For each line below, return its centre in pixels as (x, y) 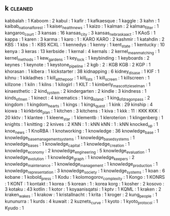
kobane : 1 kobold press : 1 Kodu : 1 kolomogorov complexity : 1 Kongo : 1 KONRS (85, 178)
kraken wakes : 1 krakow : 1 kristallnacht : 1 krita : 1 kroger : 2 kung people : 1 (81, 195)
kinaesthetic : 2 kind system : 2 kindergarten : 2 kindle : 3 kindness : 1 (76, 91)
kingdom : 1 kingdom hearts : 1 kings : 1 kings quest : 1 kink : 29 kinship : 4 (79, 105)
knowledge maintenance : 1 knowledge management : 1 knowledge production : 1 (81, 164)
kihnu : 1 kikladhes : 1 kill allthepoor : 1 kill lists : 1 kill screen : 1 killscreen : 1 (77, 78)
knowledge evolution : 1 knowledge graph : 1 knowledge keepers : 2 (70, 158)
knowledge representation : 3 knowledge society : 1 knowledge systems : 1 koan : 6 (85, 171)
